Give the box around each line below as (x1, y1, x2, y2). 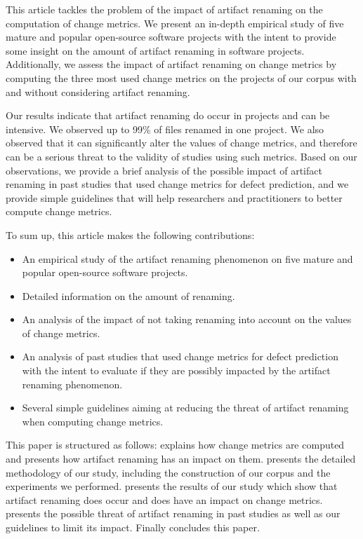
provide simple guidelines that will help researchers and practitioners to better (6, 190, 343, 205)
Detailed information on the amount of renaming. (22, 288, 235, 303)
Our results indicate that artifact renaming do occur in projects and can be (6, 108, 330, 123)
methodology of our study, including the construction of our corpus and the (6, 465, 331, 479)
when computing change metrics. (22, 414, 164, 428)
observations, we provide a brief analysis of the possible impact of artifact (6, 163, 322, 177)
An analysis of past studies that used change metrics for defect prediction (22, 349, 338, 364)
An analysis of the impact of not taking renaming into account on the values (22, 312, 352, 327)
